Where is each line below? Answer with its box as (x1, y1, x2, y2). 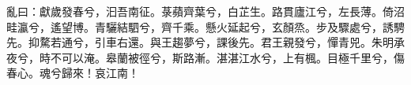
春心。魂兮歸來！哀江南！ (6, 65, 139, 81)
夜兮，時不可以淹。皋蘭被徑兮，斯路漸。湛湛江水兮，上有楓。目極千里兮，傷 (6, 49, 405, 65)
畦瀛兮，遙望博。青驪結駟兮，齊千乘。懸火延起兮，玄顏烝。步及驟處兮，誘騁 (6, 18, 405, 35)
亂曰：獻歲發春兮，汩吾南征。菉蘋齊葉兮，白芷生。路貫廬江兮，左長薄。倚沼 (6, 3, 405, 19)
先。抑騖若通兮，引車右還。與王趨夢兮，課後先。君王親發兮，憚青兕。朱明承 (6, 34, 405, 50)
